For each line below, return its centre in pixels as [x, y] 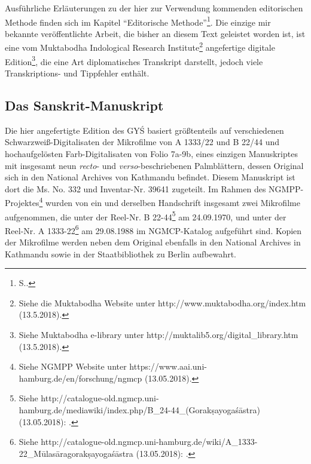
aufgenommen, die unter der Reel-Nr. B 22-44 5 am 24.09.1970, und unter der [146, 216]
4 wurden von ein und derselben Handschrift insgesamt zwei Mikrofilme [170, 202]
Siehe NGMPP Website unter [73, 366]
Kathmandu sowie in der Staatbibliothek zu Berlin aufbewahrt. [121, 253]
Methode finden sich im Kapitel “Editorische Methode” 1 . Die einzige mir [138, 21]
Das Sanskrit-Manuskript [84, 105]
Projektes [22, 202]
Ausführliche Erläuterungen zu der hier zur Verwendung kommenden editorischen [154, 8]
